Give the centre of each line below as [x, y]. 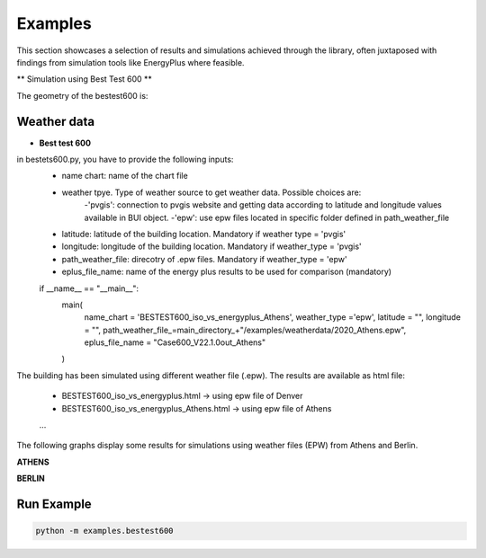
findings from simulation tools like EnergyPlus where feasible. [130, 62]
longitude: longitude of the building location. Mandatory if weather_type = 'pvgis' [211, 246]
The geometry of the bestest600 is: [82, 95]
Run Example [54, 505]
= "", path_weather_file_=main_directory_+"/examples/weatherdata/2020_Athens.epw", [245, 330]
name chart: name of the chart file [125, 176]
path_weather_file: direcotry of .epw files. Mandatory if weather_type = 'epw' [204, 259]
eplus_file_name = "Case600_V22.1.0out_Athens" [175, 342]
